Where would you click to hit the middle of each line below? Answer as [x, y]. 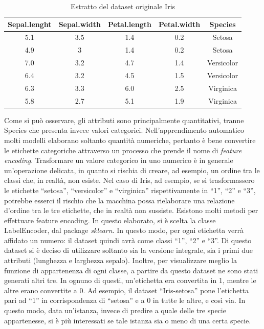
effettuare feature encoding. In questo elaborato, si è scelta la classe [110, 220]
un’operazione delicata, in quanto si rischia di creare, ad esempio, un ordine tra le [132, 170]
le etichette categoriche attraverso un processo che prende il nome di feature [123, 150]
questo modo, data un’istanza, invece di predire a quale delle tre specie [115, 310]
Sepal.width [80, 24]
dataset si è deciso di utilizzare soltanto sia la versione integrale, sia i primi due [128, 250]
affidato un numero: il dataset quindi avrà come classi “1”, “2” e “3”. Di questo [128, 240]
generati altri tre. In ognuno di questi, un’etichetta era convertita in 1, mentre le [130, 280]
